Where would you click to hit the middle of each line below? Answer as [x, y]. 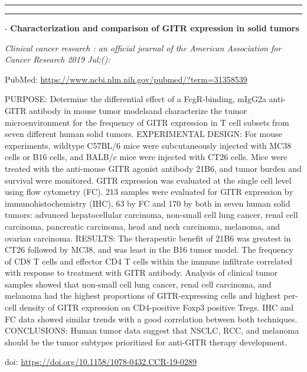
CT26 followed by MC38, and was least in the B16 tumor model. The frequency [149, 249]
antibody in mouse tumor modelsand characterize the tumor [138, 110]
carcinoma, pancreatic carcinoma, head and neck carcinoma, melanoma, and [143, 226]
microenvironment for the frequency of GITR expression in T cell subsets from [147, 122]
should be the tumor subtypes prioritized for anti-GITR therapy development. [146, 342]
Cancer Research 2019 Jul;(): [58, 59]
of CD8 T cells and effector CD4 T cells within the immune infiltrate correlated [149, 261]
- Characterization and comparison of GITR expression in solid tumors [152, 28]
